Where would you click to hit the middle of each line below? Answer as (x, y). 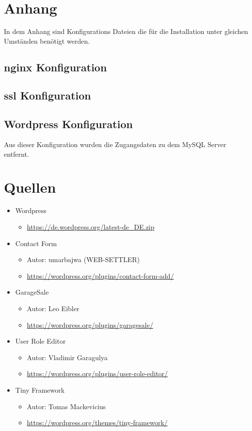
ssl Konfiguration (47, 95)
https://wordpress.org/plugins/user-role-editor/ (97, 373)
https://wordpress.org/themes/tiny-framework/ (97, 423)
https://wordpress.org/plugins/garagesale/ (90, 324)
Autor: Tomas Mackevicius (66, 406)
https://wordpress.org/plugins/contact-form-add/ (100, 275)
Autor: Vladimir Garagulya (67, 357)
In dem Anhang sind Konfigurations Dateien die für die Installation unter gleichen (126, 31)
